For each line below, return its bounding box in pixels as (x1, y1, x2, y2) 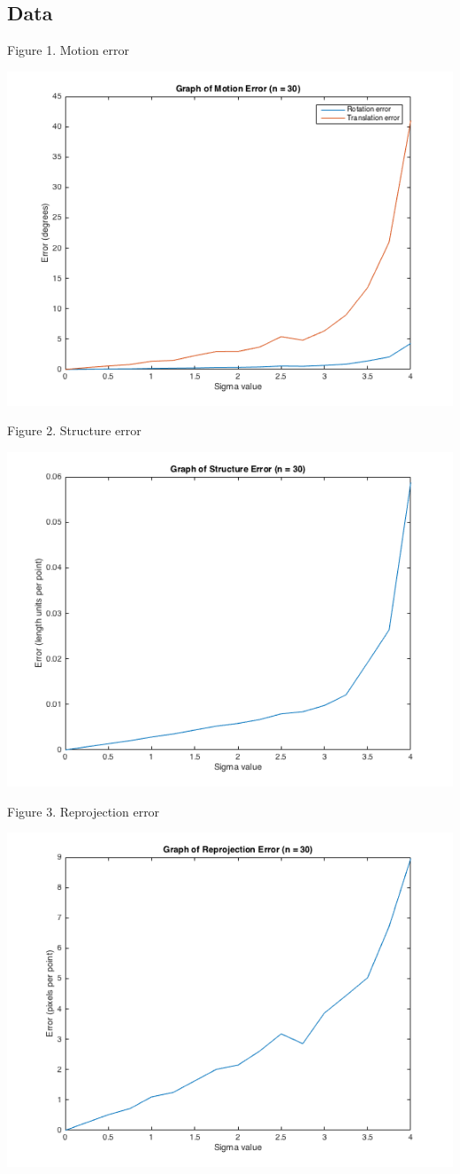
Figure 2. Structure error (7, 421, 142, 440)
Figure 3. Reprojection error (7, 802, 160, 820)
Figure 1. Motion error (7, 41, 130, 59)
